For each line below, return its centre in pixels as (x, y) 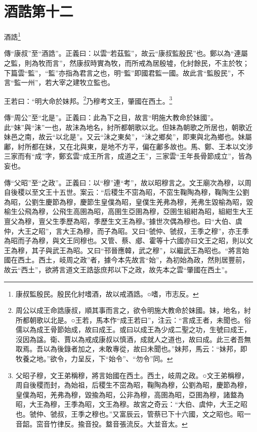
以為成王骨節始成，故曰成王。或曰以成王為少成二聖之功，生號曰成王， (137, 329)
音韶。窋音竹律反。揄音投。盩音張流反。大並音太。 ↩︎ (102, 423)
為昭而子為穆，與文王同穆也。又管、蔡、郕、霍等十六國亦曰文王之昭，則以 (125, 240)
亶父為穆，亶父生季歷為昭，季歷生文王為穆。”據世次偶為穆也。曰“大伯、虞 (123, 221)
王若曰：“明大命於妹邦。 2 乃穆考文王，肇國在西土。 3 (88, 100)
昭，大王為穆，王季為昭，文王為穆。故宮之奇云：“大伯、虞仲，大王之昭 (131, 404)
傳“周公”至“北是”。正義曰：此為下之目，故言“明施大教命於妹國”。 (111, 117)
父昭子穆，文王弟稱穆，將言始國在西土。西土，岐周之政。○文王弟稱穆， (132, 375)
